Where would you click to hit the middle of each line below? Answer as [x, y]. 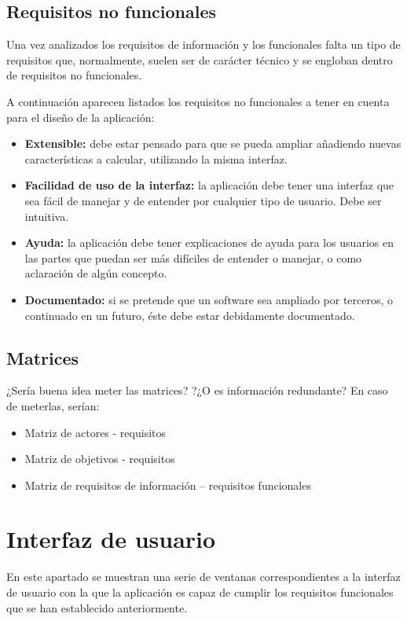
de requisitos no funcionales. [74, 75]
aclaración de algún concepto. [96, 273]
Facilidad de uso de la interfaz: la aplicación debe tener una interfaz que [209, 185]
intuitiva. [47, 216]
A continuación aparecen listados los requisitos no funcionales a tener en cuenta [198, 101]
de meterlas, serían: [53, 405]
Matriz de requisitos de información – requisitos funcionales [168, 485]
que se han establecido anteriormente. [97, 607]
